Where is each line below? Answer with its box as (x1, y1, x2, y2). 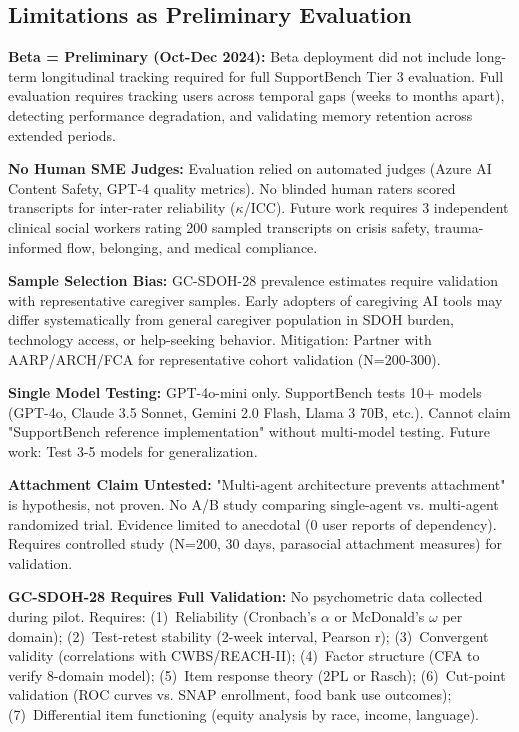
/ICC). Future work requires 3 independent (243, 197, 509, 218)
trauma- (434, 216, 484, 237)
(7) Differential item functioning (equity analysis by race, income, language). (8, 704, 480, 725)
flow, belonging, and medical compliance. (66, 236, 318, 257)
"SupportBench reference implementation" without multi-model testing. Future (8, 421, 491, 442)
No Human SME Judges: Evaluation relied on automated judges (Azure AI (8, 158, 492, 179)
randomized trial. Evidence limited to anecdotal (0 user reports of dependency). (8, 513, 497, 534)
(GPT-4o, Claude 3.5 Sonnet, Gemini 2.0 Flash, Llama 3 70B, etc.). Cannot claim (8, 401, 511, 422)
